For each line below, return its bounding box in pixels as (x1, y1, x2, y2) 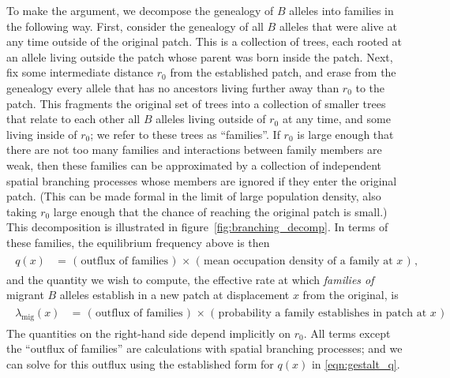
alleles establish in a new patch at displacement (59, 286, 290, 303)
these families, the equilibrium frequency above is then (6, 234, 270, 250)
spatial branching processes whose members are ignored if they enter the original (6, 172, 397, 189)
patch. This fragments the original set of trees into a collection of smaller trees (6, 95, 386, 111)
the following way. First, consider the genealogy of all (6, 17, 264, 34)
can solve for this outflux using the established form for (6, 355, 274, 372)
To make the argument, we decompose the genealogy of (6, 2, 274, 18)
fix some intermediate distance (6, 64, 154, 80)
